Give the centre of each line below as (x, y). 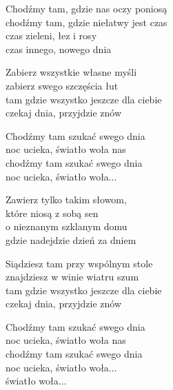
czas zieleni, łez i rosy (51, 35)
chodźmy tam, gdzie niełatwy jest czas (86, 22)
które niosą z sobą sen (52, 213)
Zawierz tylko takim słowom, (66, 199)
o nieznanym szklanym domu (67, 226)
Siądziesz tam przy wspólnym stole (79, 263)
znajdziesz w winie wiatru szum (72, 277)
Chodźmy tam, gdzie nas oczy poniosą (86, 8)
